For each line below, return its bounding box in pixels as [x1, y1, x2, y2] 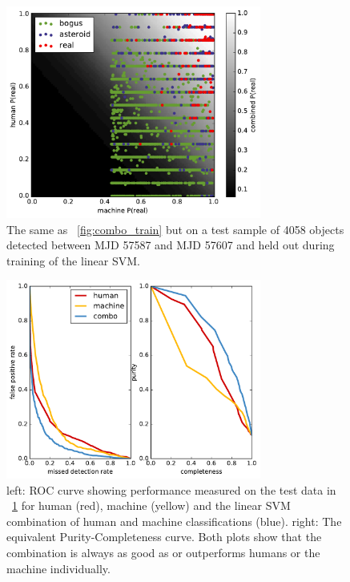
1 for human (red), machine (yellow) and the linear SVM [12, 497, 291, 514]
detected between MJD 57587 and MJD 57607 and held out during [6, 236, 335, 253]
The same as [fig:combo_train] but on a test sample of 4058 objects [6, 220, 344, 237]
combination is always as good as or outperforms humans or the [6, 544, 320, 561]
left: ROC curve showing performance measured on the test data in [6, 481, 336, 498]
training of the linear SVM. [6, 252, 140, 269]
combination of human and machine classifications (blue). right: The [6, 512, 342, 529]
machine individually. [6, 560, 111, 576]
